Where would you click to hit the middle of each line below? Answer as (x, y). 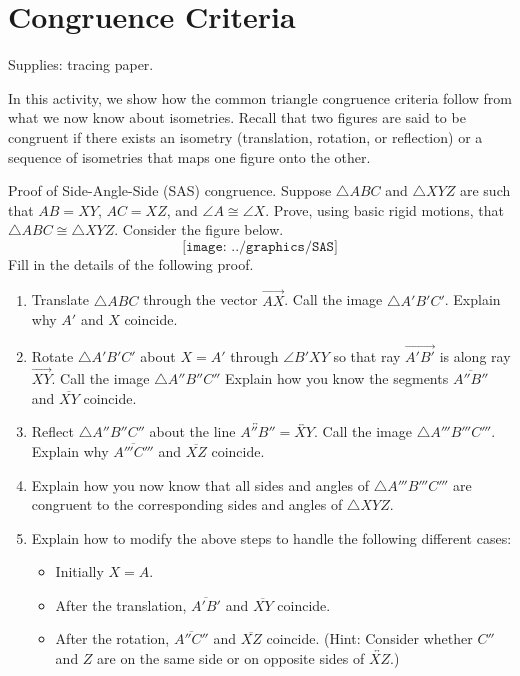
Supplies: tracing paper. (81, 64)
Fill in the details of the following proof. (131, 263)
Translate (60, 299)
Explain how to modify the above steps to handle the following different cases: (271, 537)
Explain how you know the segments (337, 377)
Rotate (52, 356)
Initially (79, 571)
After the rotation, (112, 638)
